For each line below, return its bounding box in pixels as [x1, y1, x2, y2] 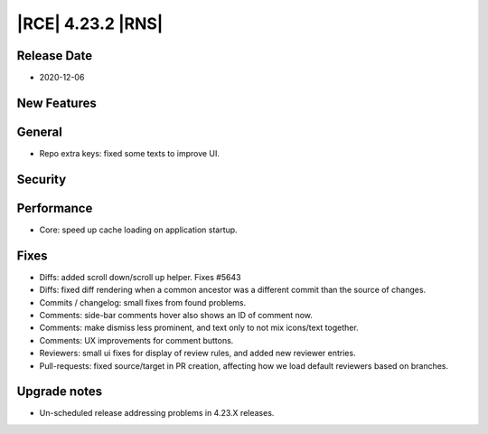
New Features [16, 95, 97, 110]
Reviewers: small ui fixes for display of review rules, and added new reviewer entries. [39, 348, 356, 359]
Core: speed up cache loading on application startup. [39, 224, 239, 235]
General [16, 124, 63, 139]
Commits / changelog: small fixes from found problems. [39, 297, 247, 307]
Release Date [16, 48, 93, 63]
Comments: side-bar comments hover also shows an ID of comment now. [39, 309, 314, 320]
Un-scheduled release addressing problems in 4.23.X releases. [39, 408, 275, 419]
